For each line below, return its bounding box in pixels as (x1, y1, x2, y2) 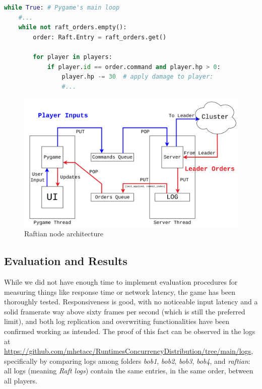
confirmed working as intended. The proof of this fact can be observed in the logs (4, 326, 255, 336)
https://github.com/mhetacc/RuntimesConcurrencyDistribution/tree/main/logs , (4, 346, 253, 356)
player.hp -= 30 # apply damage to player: (61, 73, 214, 81)
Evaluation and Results (4, 253, 127, 269)
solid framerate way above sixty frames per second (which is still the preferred (4, 306, 245, 316)
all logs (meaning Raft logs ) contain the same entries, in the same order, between (4, 365, 253, 376)
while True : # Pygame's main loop (4, 4, 120, 11)
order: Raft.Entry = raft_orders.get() (33, 33, 167, 41)
